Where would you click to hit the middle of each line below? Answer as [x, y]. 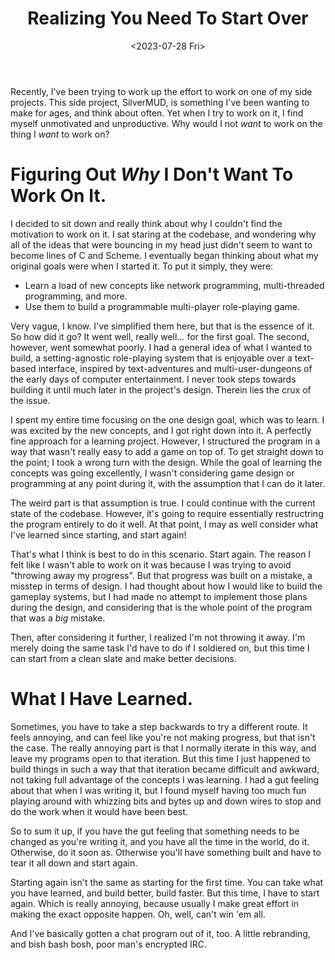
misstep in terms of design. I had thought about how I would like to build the [166, 586]
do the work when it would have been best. [99, 811]
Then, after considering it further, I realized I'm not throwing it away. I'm [158, 637]
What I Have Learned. [102, 699]
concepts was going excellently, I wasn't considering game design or [152, 473]
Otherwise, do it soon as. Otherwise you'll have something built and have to [166, 852]
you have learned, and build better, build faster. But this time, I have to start [165, 893]
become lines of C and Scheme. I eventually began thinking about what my [164, 255]
